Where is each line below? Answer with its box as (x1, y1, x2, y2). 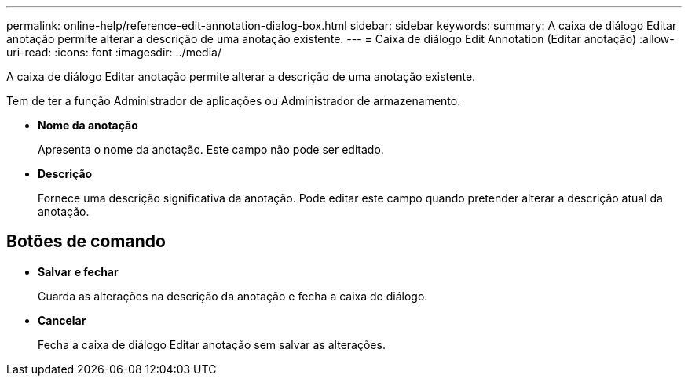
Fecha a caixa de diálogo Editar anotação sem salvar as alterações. (38, 337, 386, 351)
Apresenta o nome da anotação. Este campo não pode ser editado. (38, 143, 384, 156)
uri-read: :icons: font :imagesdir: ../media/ (6, 45, 221, 59)
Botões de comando (6, 231, 166, 252)
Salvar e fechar (38, 264, 119, 278)
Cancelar (38, 313, 86, 327)
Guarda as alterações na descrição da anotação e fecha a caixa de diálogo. (38, 289, 428, 303)
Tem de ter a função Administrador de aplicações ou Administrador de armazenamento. (6, 94, 461, 107)
